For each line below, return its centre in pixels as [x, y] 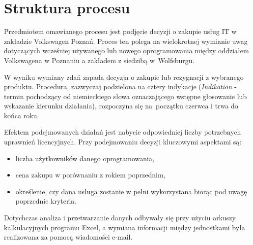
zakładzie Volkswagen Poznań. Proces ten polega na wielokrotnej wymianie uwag [126, 41]
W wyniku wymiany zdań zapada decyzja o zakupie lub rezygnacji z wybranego [124, 77]
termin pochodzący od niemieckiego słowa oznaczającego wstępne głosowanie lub [126, 96]
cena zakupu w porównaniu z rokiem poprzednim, [90, 175]
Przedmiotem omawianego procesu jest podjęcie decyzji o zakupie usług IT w [120, 31]
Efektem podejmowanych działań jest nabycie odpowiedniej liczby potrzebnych [123, 132]
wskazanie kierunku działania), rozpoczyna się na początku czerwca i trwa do [121, 106]
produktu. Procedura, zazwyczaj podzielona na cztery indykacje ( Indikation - [120, 87]
